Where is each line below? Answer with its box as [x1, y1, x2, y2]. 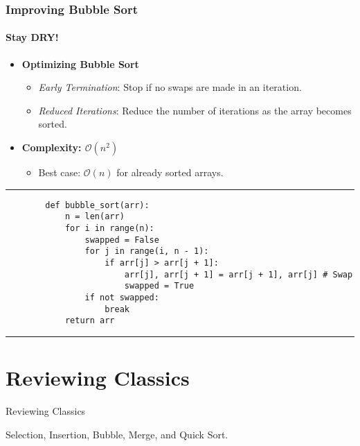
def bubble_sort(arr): [45, 200, 150, 210]
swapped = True [124, 281, 195, 291]
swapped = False [84, 234, 159, 245]
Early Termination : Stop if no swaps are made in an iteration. [38, 80, 302, 94]
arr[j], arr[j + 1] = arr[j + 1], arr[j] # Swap [124, 269, 353, 280]
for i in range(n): [64, 223, 154, 233]
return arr [64, 316, 115, 326]
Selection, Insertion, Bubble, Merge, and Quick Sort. [6, 427, 228, 441]
